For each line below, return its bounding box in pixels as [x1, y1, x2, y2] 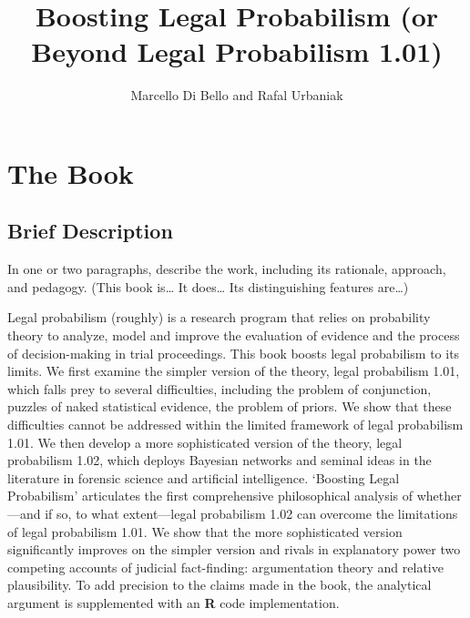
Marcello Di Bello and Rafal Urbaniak [130, 86, 343, 105]
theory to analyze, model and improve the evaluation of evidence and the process [7, 326, 460, 345]
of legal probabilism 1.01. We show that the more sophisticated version [7, 522, 403, 541]
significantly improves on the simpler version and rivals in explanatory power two [7, 540, 461, 559]
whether [416, 486, 462, 505]
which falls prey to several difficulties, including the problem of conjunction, [7, 379, 432, 398]
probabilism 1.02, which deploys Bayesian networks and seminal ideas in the [7, 451, 432, 470]
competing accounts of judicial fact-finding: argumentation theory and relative [7, 557, 444, 576]
